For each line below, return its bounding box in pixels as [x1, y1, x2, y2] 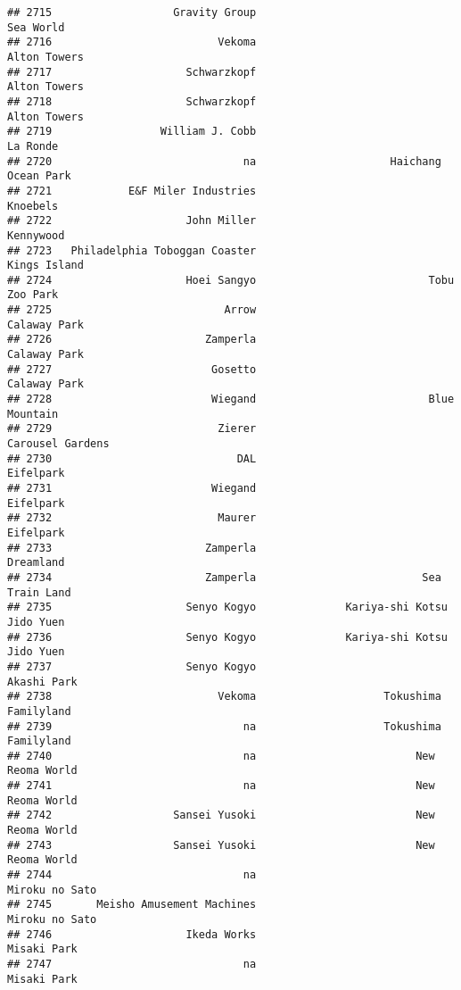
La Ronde [7, 139, 59, 153]
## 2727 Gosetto [7, 362, 257, 376]
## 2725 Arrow [7, 304, 257, 317]
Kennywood [7, 229, 65, 242]
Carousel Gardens [7, 437, 110, 451]
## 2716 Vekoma [7, 36, 257, 49]
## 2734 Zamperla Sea [7, 570, 441, 584]
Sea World [7, 21, 65, 34]
